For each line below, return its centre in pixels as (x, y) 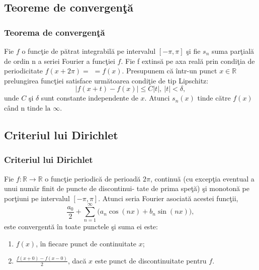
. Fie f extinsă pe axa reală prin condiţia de (188, 61)
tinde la (39, 108)
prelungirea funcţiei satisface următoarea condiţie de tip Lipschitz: (106, 80)
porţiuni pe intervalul (37, 198)
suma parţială (233, 51)
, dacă (77, 260)
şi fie (193, 51)
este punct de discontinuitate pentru (151, 260)
